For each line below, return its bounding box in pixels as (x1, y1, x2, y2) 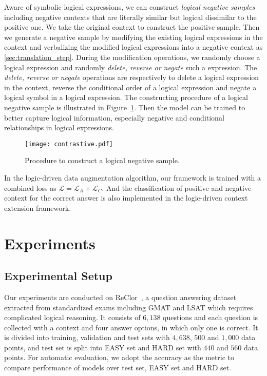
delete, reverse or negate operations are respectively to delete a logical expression (4, 72, 259, 83)
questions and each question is (163, 312, 258, 323)
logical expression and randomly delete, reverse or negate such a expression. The (4, 62, 257, 72)
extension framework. (4, 202, 71, 213)
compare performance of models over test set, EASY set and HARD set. (4, 362, 232, 373)
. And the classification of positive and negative (102, 182, 252, 193)
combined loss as (4, 182, 56, 193)
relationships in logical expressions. (4, 122, 114, 133)
